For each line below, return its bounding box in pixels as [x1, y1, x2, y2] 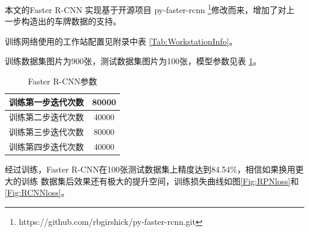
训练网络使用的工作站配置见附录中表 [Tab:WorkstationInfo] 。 [5, 35, 238, 47]
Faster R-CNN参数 [27, 75, 97, 87]
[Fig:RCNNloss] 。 [5, 186, 70, 199]
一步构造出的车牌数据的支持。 [5, 15, 121, 27]
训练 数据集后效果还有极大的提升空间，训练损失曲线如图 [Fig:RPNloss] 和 [21, 174, 299, 187]
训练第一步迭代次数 [9, 95, 84, 108]
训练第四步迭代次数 [9, 140, 84, 153]
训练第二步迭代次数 [9, 111, 84, 123]
